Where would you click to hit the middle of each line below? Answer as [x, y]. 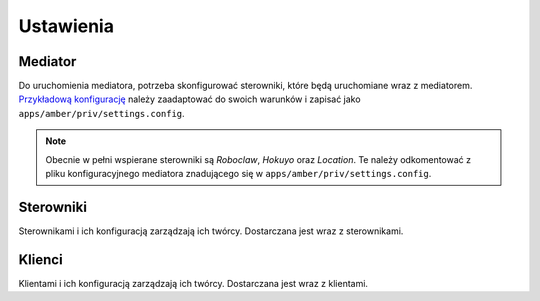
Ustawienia [66, 26]
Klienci [41, 259]
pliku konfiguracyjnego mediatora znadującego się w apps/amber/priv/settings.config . [238, 174]
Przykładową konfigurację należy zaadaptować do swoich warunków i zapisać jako [189, 99]
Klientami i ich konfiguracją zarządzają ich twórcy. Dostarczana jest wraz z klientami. [193, 283]
